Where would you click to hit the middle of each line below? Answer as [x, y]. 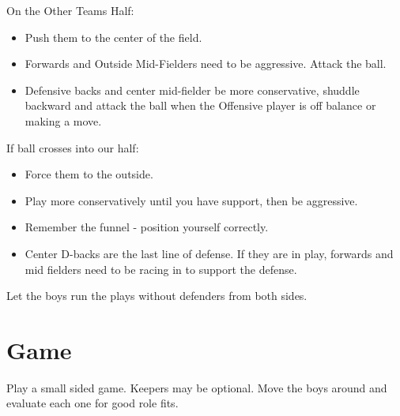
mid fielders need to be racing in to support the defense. [161, 269]
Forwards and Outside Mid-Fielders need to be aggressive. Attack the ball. [206, 64]
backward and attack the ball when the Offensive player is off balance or [200, 105]
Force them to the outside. [89, 174]
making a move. [63, 120]
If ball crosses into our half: [73, 147]
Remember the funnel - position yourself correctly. [147, 227]
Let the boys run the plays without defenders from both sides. [157, 296]
